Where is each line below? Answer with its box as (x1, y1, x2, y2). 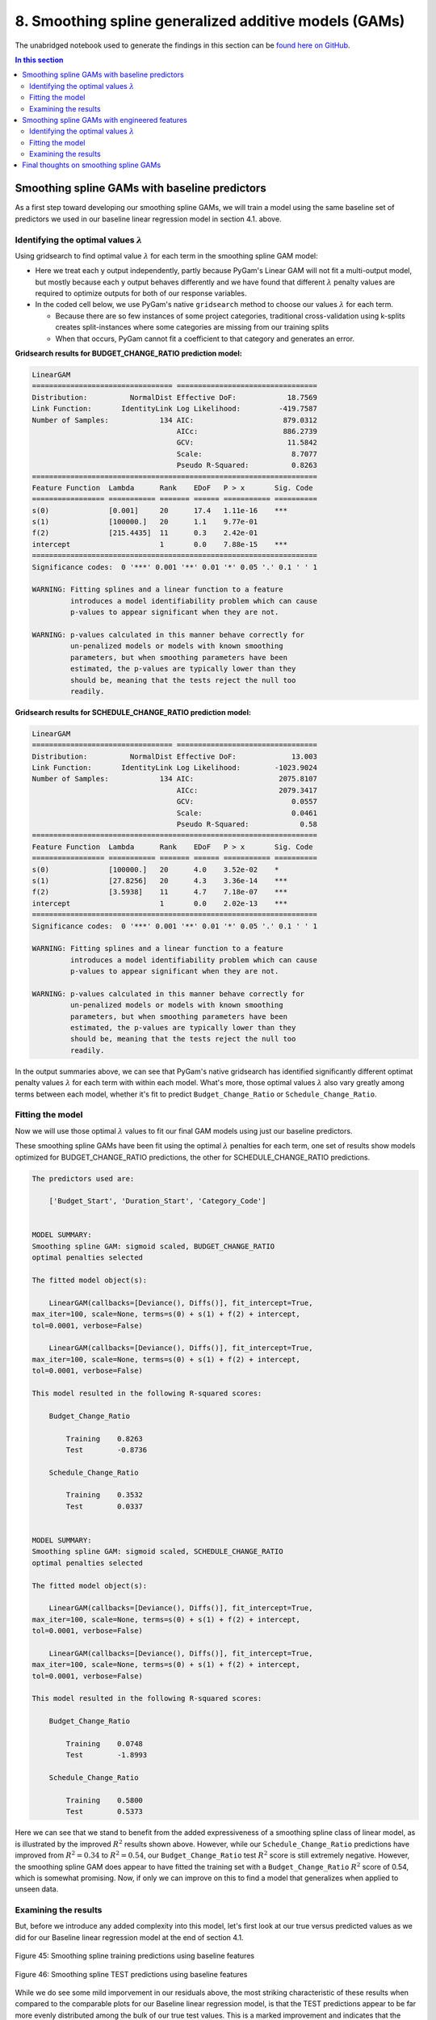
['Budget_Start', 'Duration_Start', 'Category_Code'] (48, 1197, 266, 1206)
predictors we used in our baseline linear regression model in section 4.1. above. (15, 214, 282, 224)
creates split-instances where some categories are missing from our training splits (55, 322, 329, 332)
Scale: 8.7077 (176, 449, 318, 458)
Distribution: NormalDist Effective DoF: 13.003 (31, 751, 318, 761)
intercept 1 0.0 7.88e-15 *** (31, 540, 288, 549)
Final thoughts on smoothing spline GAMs (22, 160, 161, 170)
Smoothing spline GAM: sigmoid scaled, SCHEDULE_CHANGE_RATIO (31, 1547, 283, 1556)
